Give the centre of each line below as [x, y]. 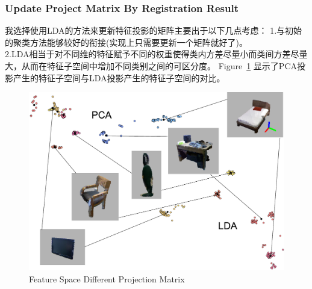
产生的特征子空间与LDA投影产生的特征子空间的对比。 [119, 77]
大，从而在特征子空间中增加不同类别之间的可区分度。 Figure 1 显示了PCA [151, 66]
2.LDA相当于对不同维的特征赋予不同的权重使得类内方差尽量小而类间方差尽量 [156, 54]
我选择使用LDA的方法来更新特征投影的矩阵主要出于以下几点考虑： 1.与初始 [154, 30]
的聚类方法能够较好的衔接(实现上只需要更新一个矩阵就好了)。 [126, 42]
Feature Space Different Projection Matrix [107, 278]
